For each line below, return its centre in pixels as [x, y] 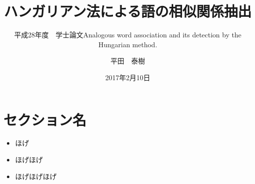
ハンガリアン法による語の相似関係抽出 [128, 11]
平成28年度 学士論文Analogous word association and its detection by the [128, 35]
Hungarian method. [128, 44]
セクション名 [45, 119]
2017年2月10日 [128, 77]
